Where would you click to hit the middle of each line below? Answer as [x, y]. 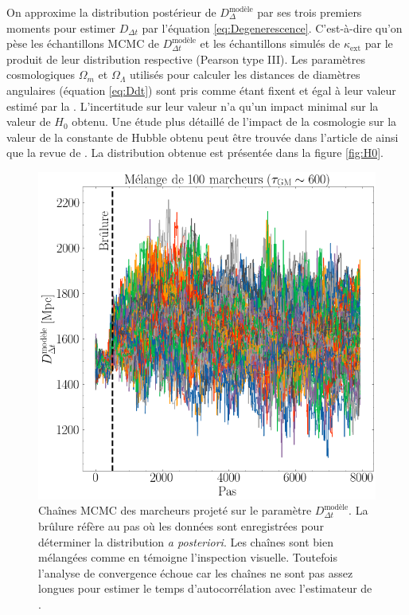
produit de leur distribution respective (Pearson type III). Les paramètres [186, 59]
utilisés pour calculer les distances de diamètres [245, 74]
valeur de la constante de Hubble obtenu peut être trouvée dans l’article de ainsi [203, 137]
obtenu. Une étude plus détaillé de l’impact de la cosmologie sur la [234, 121]
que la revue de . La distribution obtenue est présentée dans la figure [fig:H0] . [195, 153]
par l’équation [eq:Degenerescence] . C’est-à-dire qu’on [272, 27]
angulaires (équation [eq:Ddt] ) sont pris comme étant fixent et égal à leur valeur [201, 90]
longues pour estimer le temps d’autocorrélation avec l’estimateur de [205, 588]
